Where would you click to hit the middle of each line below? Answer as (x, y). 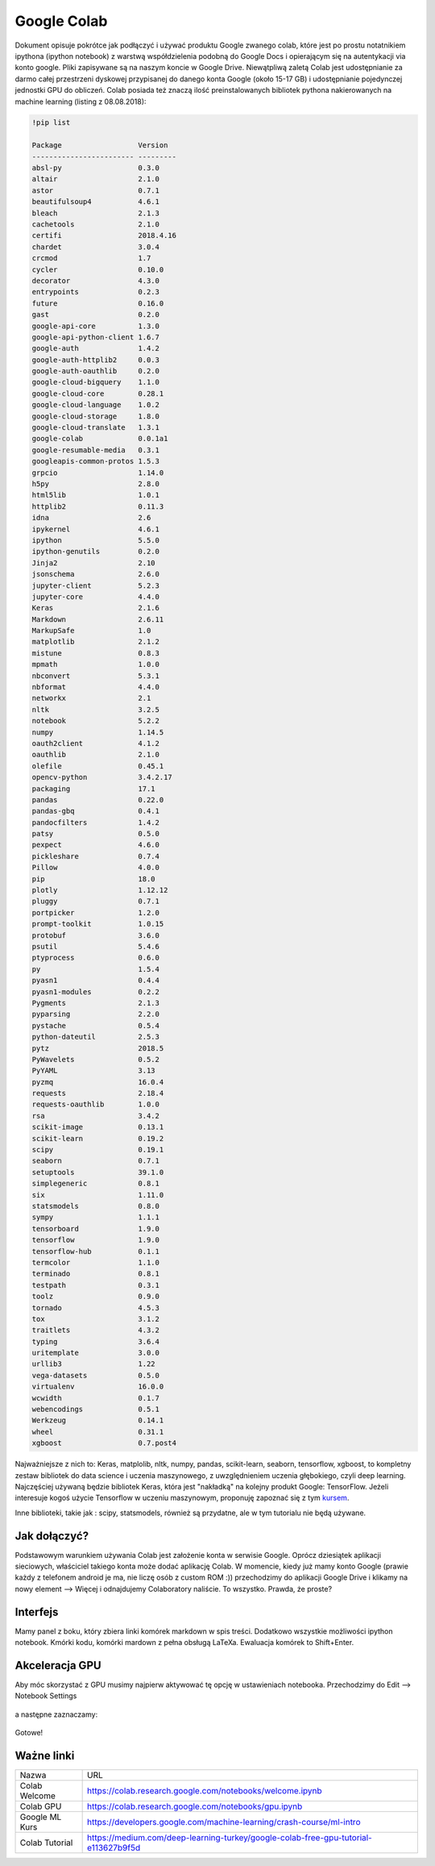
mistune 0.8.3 (96, 653)
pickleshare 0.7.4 (96, 856)
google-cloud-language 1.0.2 (96, 405)
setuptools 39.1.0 (98, 1172)
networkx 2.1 (91, 698)
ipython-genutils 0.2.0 (96, 552)
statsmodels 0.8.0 (96, 1206)
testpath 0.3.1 (96, 1285)
